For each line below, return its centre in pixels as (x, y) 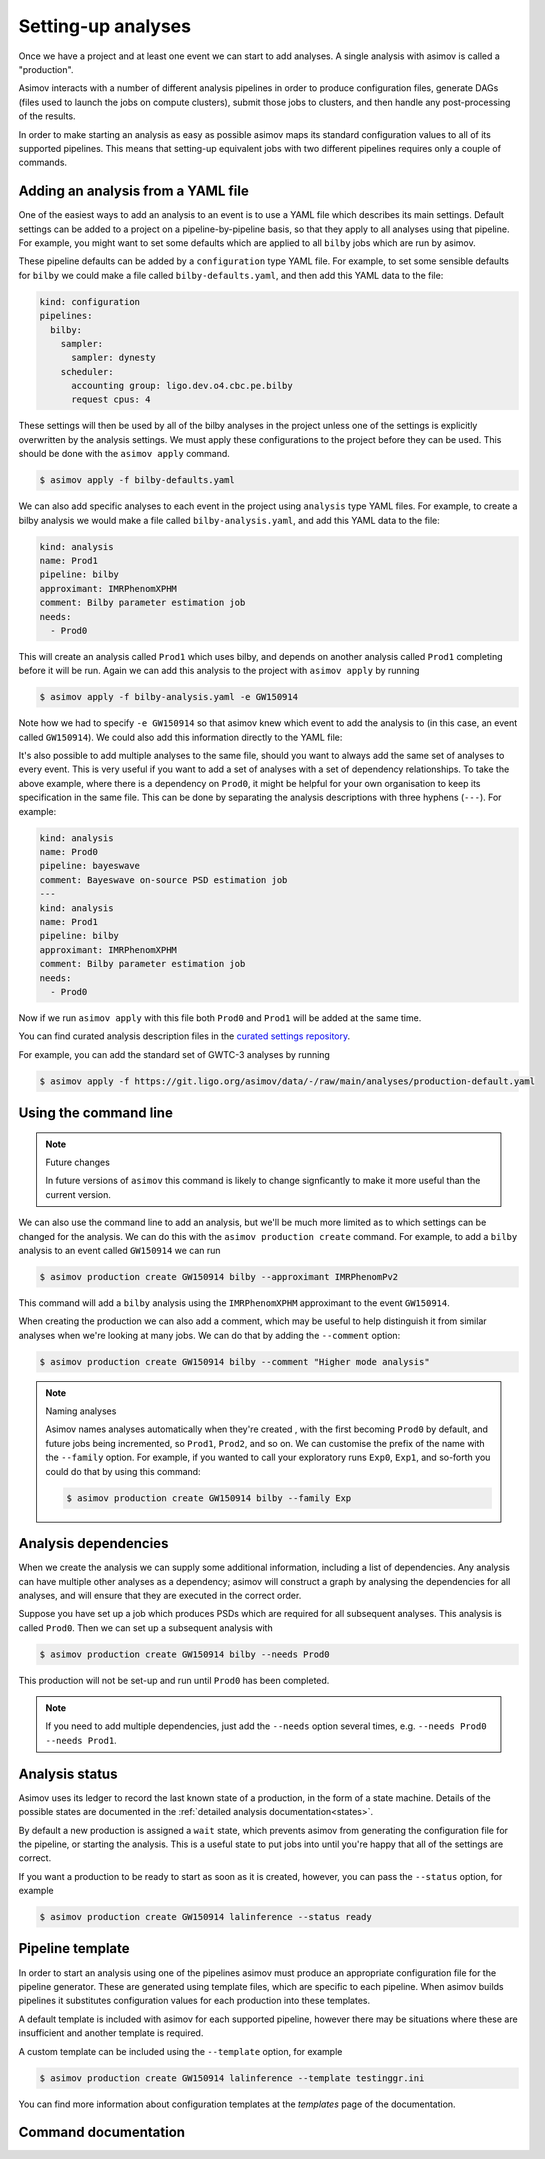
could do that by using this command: (123, 1471)
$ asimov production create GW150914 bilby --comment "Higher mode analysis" (234, 1361)
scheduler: (87, 371)
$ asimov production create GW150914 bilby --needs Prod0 (184, 1654)
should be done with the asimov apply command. (124, 454)
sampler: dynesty (114, 358)
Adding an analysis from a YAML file (133, 191)
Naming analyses (81, 1411)
